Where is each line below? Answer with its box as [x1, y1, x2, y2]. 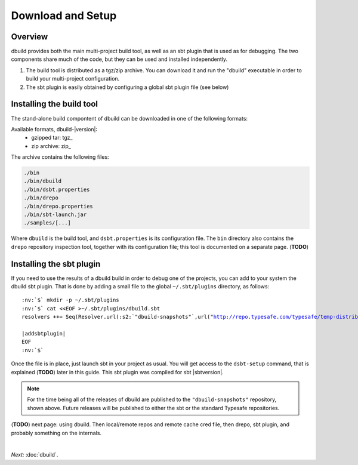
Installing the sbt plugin [11, 258, 101, 269]
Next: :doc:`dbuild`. [11, 451, 58, 458]
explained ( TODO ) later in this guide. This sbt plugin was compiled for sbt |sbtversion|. [11, 368, 224, 375]
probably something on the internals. [11, 429, 101, 436]
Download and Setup [11, 9, 117, 22]
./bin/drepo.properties [23, 203, 94, 210]
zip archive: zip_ [31, 142, 72, 149]
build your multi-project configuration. [26, 75, 120, 82]
